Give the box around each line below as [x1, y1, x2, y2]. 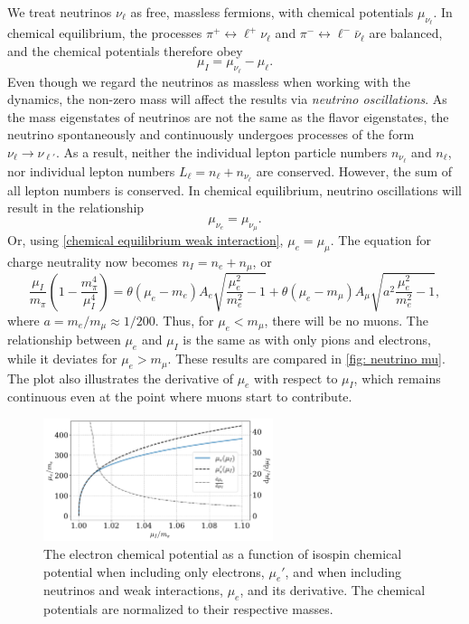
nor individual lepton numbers [7, 161, 175, 180]
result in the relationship [7, 198, 145, 217]
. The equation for [330, 231, 432, 250]
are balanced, [369, 24, 443, 43]
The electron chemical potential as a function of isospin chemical [43, 544, 402, 563]
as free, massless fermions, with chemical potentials [130, 3, 414, 21]
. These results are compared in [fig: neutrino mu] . [167, 349, 446, 368]
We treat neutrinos [7, 3, 112, 21]
